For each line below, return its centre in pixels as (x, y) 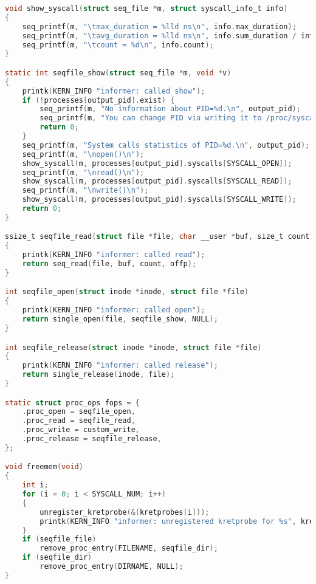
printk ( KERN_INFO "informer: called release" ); (120, 366)
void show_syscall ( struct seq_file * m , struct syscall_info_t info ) (146, 9)
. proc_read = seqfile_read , (79, 421)
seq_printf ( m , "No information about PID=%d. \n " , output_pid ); (170, 109)
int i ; (35, 485)
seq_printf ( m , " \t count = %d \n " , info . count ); (118, 45)
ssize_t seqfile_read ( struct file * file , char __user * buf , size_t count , (160, 237)
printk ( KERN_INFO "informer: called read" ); (114, 255)
